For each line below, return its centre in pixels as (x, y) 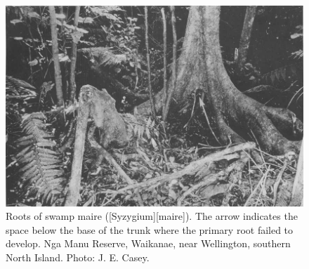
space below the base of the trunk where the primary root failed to (150, 229)
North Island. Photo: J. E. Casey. (78, 257)
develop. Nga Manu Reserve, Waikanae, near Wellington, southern (148, 243)
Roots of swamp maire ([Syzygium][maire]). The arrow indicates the (152, 216)
